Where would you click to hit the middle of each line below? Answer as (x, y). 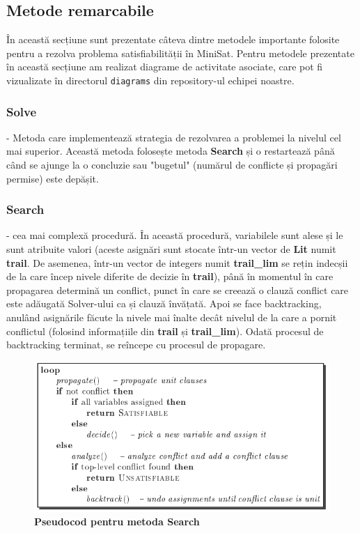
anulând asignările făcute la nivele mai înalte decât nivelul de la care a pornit (172, 317)
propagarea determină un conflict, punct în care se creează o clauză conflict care (178, 289)
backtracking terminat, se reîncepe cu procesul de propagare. (136, 345)
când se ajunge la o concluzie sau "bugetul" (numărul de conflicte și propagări (172, 165)
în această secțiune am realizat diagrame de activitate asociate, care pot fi (165, 67)
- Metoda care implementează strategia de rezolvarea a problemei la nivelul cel (174, 137)
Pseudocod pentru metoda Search (117, 522)
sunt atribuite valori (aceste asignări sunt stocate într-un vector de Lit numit (171, 249)
